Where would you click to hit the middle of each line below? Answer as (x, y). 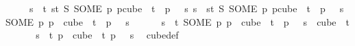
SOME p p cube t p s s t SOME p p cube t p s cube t (177, 21)
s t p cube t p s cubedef (107, 35)
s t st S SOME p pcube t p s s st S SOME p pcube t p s (186, 8)
